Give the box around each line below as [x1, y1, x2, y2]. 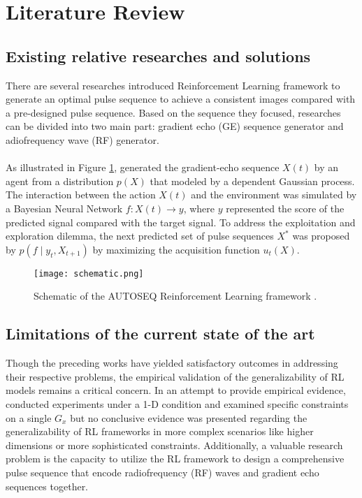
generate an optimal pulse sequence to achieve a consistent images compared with [6, 91, 356, 106]
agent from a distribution [6, 173, 114, 188]
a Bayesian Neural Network [6, 200, 123, 215]
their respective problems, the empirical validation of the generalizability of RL [6, 369, 345, 383]
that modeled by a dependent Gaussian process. [150, 173, 355, 188]
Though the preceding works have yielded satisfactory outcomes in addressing [6, 356, 338, 370]
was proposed [292, 228, 350, 243]
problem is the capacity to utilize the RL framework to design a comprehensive [6, 451, 345, 466]
